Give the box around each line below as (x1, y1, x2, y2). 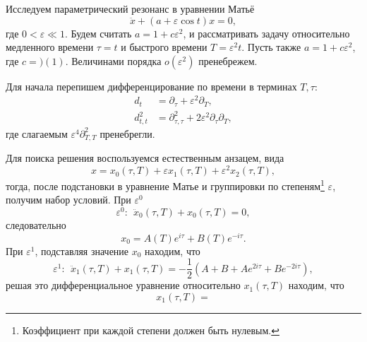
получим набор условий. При (6, 192, 131, 207)
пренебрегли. (100, 126, 155, 141)
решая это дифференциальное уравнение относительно (6, 278, 241, 293)
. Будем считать (64, 25, 132, 40)
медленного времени (6, 40, 94, 54)
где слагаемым (6, 126, 68, 141)
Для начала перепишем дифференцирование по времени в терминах (6, 78, 297, 93)
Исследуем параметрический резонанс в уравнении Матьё (6, 1, 255, 16)
